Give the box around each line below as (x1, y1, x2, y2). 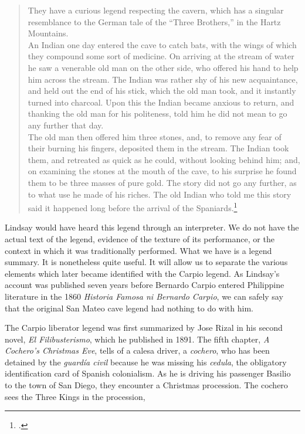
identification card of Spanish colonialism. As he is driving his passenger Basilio (5, 367, 291, 379)
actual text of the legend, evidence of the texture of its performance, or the (5, 232, 274, 245)
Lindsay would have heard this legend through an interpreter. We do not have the (5, 221, 299, 233)
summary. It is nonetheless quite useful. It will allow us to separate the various (5, 256, 288, 268)
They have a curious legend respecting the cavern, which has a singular (28, 4, 284, 16)
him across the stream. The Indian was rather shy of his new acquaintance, (28, 73, 298, 85)
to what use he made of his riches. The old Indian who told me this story (28, 188, 292, 200)
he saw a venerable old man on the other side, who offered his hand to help (28, 61, 299, 73)
